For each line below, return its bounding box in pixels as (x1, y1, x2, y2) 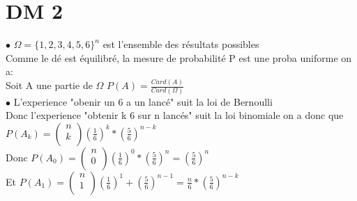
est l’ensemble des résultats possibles (102, 37, 259, 51)
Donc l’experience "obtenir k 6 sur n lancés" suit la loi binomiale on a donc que (6, 108, 344, 122)
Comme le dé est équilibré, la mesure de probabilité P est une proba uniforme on (6, 50, 352, 65)
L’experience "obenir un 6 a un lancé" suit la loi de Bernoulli (13, 94, 273, 108)
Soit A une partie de (6, 78, 93, 93)
